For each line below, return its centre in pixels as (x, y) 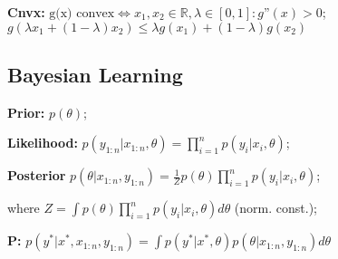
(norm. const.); (275, 208)
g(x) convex (82, 14)
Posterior (37, 175)
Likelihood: (43, 143)
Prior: (26, 112)
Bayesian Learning (95, 74)
